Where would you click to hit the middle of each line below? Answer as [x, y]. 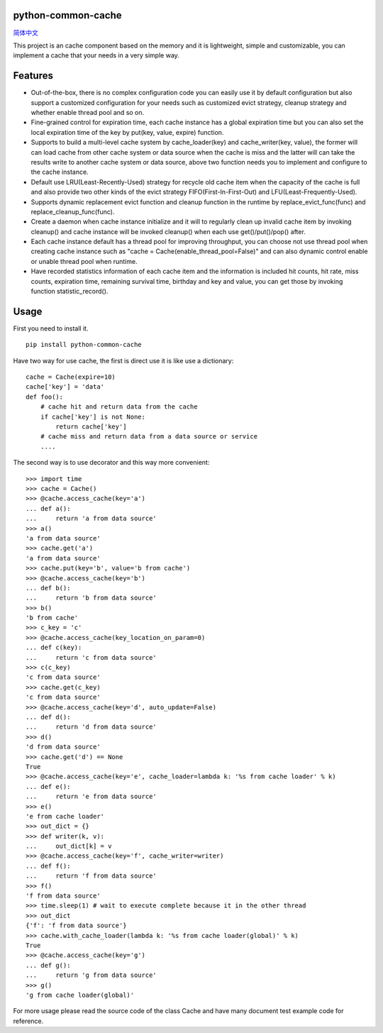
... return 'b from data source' [91, 598]
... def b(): [48, 588]
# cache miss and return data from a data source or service [149, 437]
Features [33, 76]
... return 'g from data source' [91, 975]
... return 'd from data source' [91, 727]
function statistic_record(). [70, 292]
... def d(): [48, 717]
